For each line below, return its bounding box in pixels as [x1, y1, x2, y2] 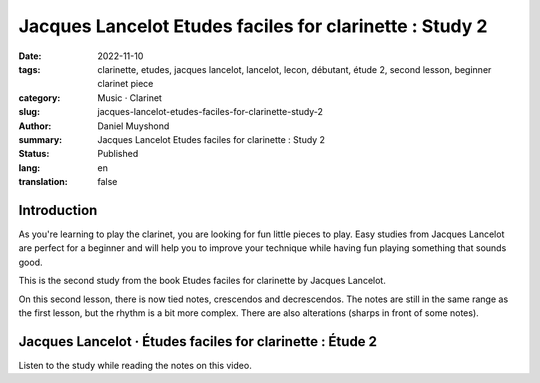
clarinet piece [97, 78, 154, 90]
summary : [18, 133, 63, 145]
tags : [18, 63, 41, 75]
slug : [18, 106, 40, 118]
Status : [18, 148, 50, 160]
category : [18, 91, 61, 104]
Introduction [18, 201, 98, 219]
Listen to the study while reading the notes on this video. [18, 359, 252, 371]
